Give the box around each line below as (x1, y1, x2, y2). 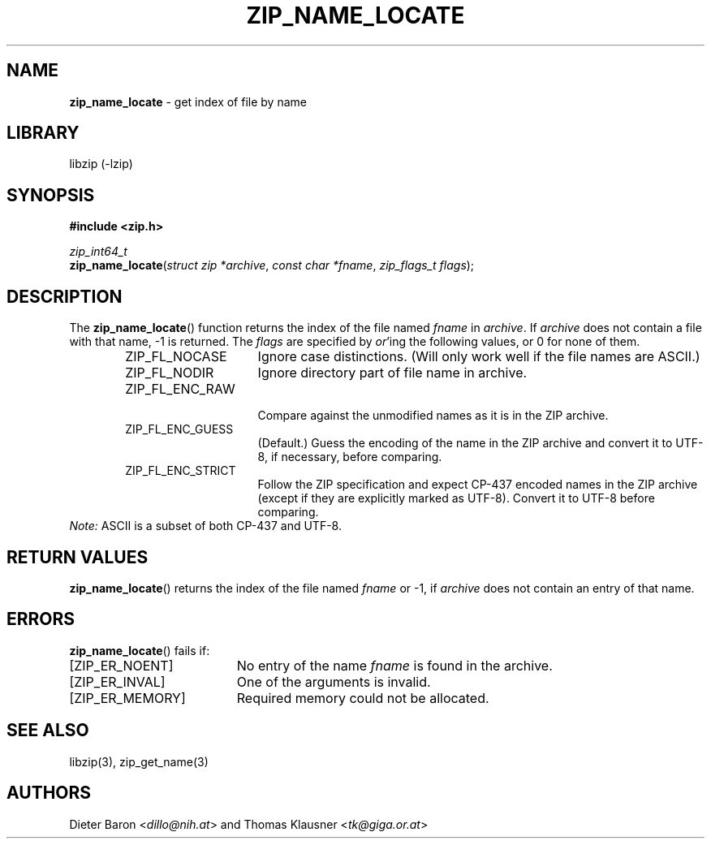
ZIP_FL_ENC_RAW (125, 381, 235, 398)
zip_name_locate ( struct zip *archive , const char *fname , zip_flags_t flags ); (69, 258, 475, 273)
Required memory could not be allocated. (236, 689, 489, 706)
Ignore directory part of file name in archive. (257, 364, 528, 382)
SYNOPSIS (6, 184, 95, 205)
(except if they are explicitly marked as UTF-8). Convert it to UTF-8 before (257, 491, 655, 506)
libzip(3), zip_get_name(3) (69, 754, 209, 769)
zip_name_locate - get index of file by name (69, 94, 307, 109)
